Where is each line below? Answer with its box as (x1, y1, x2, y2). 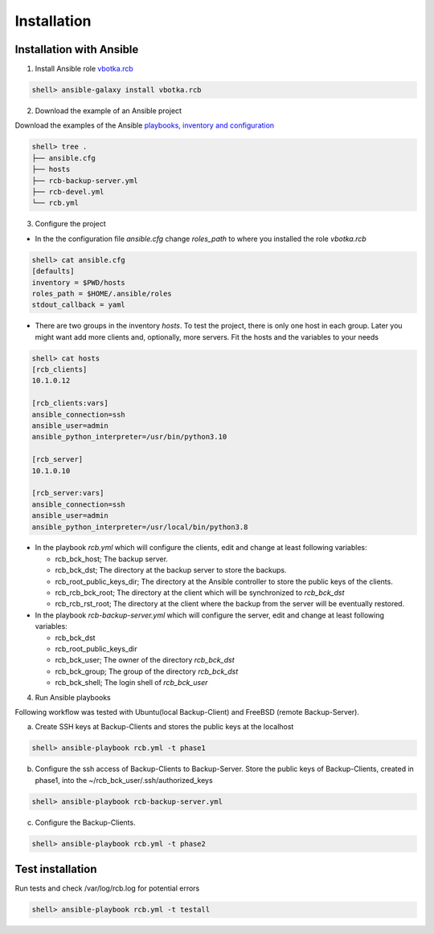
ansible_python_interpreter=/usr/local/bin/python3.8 (31, 522, 248, 532)
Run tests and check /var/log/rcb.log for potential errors (14, 883, 200, 893)
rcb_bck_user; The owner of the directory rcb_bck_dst (55, 655, 235, 665)
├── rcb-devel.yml (31, 187, 104, 196)
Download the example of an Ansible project (35, 106, 182, 116)
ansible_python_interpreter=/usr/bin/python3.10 (31, 432, 227, 442)
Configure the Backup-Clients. (35, 818, 136, 827)
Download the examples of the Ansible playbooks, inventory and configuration (14, 120, 275, 130)
